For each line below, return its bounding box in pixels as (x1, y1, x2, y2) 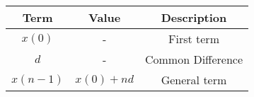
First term (168, 30, 219, 47)
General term (161, 72, 227, 88)
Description (161, 9, 227, 25)
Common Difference (144, 51, 243, 67)
